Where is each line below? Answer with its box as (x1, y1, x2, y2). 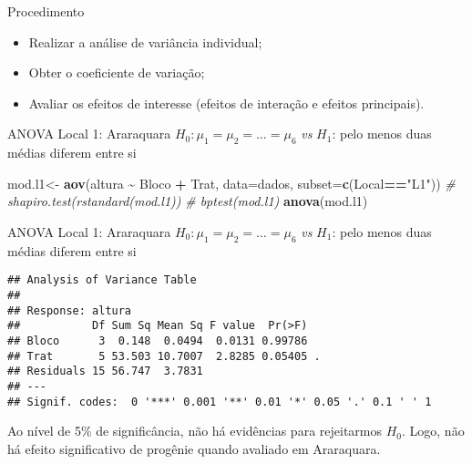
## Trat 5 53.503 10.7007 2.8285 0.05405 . (7, 349, 321, 363)
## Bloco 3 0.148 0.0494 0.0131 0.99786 (7, 334, 308, 347)
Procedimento (7, 2, 85, 20)
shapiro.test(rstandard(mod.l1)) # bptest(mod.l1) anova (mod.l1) (7, 191, 368, 211)
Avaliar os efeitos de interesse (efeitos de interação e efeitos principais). (28, 93, 425, 112)
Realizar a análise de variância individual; (28, 32, 262, 51)
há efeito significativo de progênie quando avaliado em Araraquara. (7, 438, 381, 458)
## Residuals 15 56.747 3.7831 (7, 365, 203, 378)
